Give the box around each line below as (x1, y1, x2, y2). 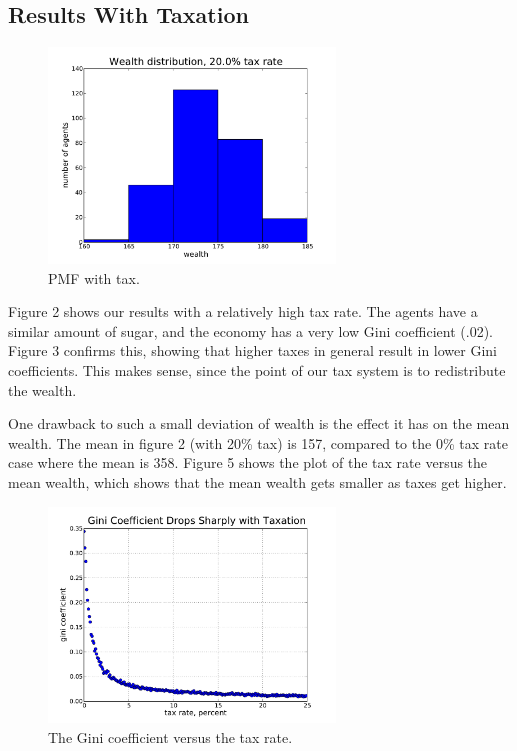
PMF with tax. (48, 267, 140, 288)
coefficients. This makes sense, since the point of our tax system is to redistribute (8, 360, 506, 381)
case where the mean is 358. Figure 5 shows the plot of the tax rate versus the (8, 452, 488, 473)
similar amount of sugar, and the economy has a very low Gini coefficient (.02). (8, 320, 493, 341)
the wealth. (8, 379, 77, 400)
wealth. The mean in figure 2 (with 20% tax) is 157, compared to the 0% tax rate (8, 432, 508, 453)
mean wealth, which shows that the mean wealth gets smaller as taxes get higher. (8, 471, 507, 492)
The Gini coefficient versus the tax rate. (48, 727, 293, 748)
